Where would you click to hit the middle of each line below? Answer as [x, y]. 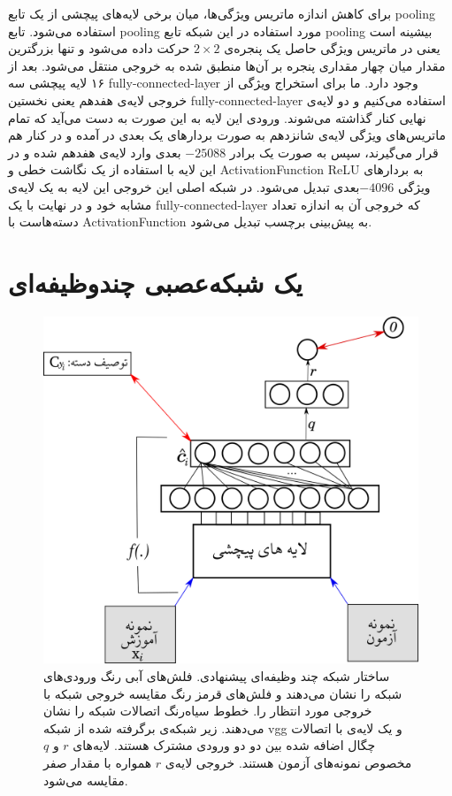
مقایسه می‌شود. [86, 780]
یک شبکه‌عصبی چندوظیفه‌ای [156, 282]
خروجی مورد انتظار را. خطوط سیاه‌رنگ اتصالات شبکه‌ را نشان [208, 711]
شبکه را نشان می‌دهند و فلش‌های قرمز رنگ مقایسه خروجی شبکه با [223, 693]
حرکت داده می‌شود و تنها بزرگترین [99, 48]
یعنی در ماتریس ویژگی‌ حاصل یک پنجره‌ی [332, 48]
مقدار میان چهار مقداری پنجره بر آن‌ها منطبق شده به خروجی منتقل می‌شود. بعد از [227, 65]
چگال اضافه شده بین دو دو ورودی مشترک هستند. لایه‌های [224, 745]
